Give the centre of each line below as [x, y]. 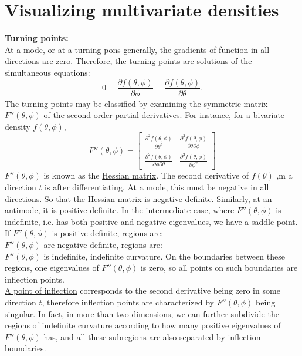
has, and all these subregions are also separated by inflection [152, 336]
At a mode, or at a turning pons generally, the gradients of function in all [137, 49]
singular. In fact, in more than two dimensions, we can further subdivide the [142, 313]
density [18, 126]
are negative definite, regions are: [103, 245]
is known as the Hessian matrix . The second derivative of [146, 175]
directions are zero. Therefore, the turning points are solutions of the [128, 61]
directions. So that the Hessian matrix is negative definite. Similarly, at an [138, 198]
